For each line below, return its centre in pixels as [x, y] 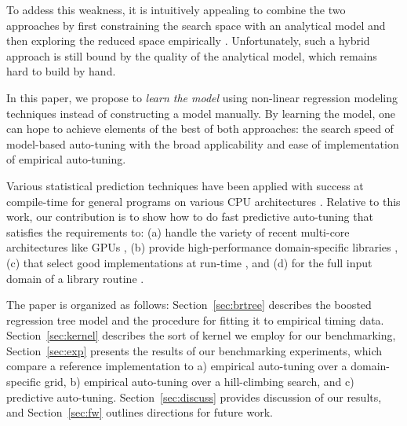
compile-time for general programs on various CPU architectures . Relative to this [203, 201]
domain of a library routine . [75, 278]
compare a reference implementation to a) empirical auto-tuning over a [177, 366]
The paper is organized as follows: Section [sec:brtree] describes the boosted [189, 305]
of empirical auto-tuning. [66, 159]
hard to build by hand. [61, 71]
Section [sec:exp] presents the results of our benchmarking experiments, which [194, 350]
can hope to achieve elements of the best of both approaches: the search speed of [200, 129]
